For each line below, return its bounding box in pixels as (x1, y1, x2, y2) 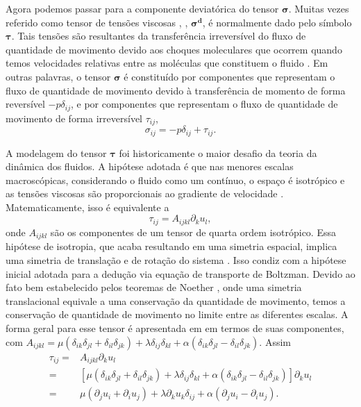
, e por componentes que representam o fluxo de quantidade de (70, 97, 338, 111)
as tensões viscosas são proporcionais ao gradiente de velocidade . (6, 186, 284, 201)
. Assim (259, 334, 291, 349)
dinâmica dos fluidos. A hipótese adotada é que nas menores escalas (6, 159, 294, 174)
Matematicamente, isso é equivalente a (6, 199, 169, 214)
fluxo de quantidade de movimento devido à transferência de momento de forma (6, 83, 346, 97)
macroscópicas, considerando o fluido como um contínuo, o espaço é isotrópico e (6, 172, 345, 187)
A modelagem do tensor (6, 145, 107, 160)
